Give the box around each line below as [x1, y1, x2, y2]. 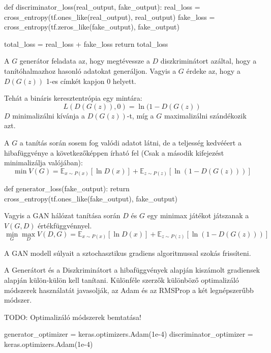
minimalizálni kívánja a [12, 110, 85, 121]
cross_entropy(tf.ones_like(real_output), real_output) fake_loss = [4, 11, 215, 22]
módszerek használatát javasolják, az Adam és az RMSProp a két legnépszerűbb [4, 284, 254, 295]
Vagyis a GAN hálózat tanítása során [4, 210, 121, 221]
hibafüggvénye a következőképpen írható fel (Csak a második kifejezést [4, 147, 224, 158]
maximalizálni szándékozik [164, 110, 247, 121]
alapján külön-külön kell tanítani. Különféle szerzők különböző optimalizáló [4, 275, 239, 285]
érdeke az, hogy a [186, 65, 240, 76]
